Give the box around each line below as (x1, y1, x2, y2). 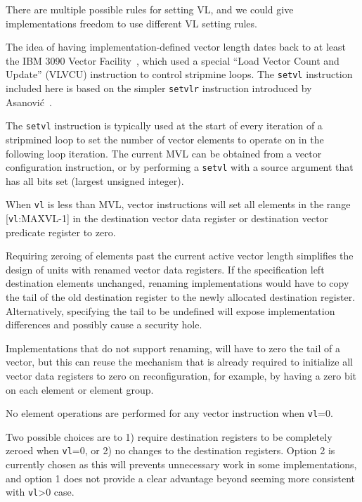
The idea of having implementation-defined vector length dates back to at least (6, 39, 346, 54)
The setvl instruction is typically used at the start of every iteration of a (6, 118, 323, 133)
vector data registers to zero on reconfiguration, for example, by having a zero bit (6, 368, 357, 383)
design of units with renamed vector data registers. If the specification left (6, 262, 325, 276)
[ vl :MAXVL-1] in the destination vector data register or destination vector (6, 211, 329, 226)
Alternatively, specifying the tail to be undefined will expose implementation (6, 303, 335, 318)
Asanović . (6, 94, 52, 109)
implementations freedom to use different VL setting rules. (6, 15, 257, 30)
